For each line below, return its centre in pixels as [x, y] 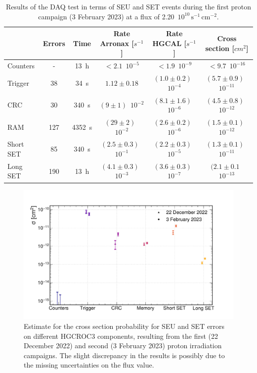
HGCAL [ [170, 43]
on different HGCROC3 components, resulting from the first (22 [121, 336]
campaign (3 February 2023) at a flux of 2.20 [106, 16]
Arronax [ [117, 43]
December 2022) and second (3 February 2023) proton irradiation [123, 346]
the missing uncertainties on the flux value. [89, 365]
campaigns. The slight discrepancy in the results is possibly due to [124, 355]
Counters [21, 66]
